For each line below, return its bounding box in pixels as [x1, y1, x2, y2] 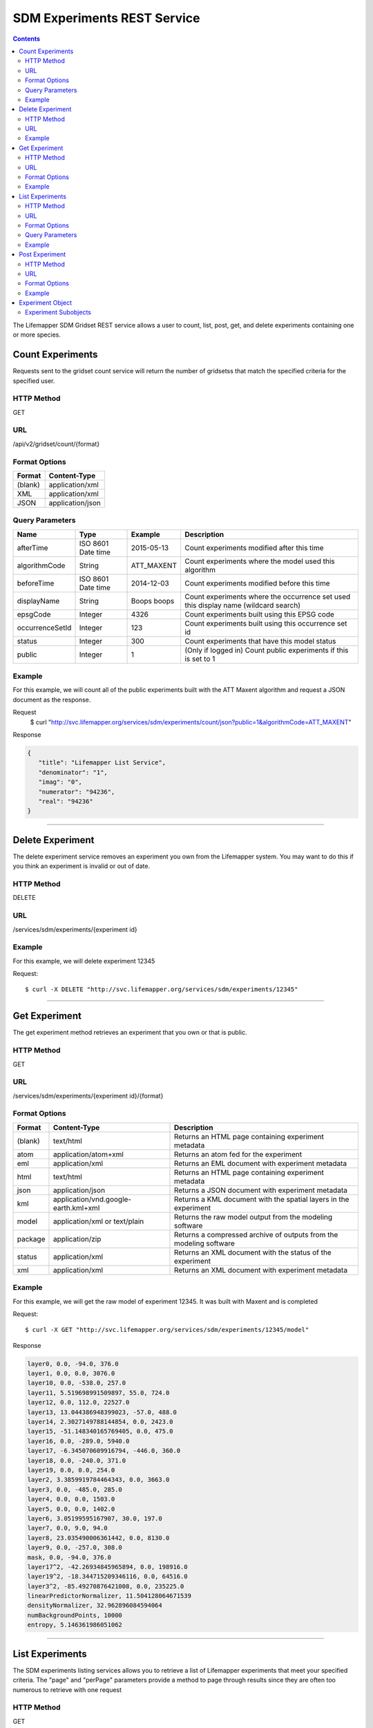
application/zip [52, 1234, 102, 1243]
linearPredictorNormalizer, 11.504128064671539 [27, 1592, 191, 1600]
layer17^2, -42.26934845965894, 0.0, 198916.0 [27, 1563, 188, 1570]
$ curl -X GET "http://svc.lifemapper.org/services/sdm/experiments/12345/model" [25, 1326, 309, 1334]
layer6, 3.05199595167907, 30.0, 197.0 [27, 1514, 162, 1522]
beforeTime [17, 578, 55, 588]
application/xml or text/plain [52, 1217, 144, 1226]
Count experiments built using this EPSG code [184, 609, 335, 619]
